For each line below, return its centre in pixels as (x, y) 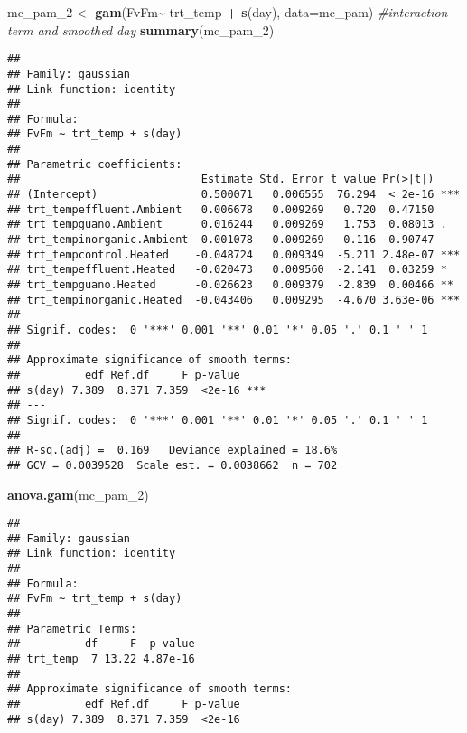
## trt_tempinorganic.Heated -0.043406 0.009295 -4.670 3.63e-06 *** (234, 300)
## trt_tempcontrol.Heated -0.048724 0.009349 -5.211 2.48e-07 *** (234, 254)
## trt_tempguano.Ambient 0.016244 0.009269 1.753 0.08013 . (227, 225)
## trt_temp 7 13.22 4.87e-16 (101, 659)
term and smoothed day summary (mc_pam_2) (141, 29)
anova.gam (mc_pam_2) (78, 494)
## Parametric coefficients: (95, 164)
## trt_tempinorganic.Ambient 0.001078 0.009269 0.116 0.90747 (221, 240)
